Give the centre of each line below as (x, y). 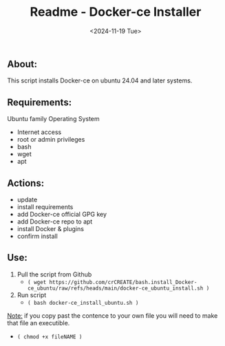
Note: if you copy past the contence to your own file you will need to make (112, 315)
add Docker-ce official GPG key (62, 214)
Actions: (26, 183)
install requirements (45, 206)
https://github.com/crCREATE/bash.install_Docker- (123, 282)
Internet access (39, 132)
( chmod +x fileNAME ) (50, 337)
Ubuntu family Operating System (53, 119)
